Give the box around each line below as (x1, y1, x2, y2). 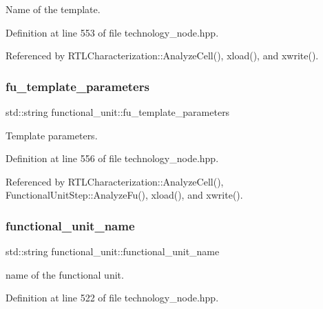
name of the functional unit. (6, 267, 124, 281)
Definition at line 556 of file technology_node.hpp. (6, 151, 219, 166)
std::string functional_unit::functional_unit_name (6, 244, 220, 259)
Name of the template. (6, 2, 101, 16)
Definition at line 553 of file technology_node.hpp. (6, 25, 219, 39)
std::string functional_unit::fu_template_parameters (6, 105, 230, 119)
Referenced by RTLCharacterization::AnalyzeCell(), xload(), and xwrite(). (6, 48, 319, 63)
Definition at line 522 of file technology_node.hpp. (6, 290, 219, 305)
